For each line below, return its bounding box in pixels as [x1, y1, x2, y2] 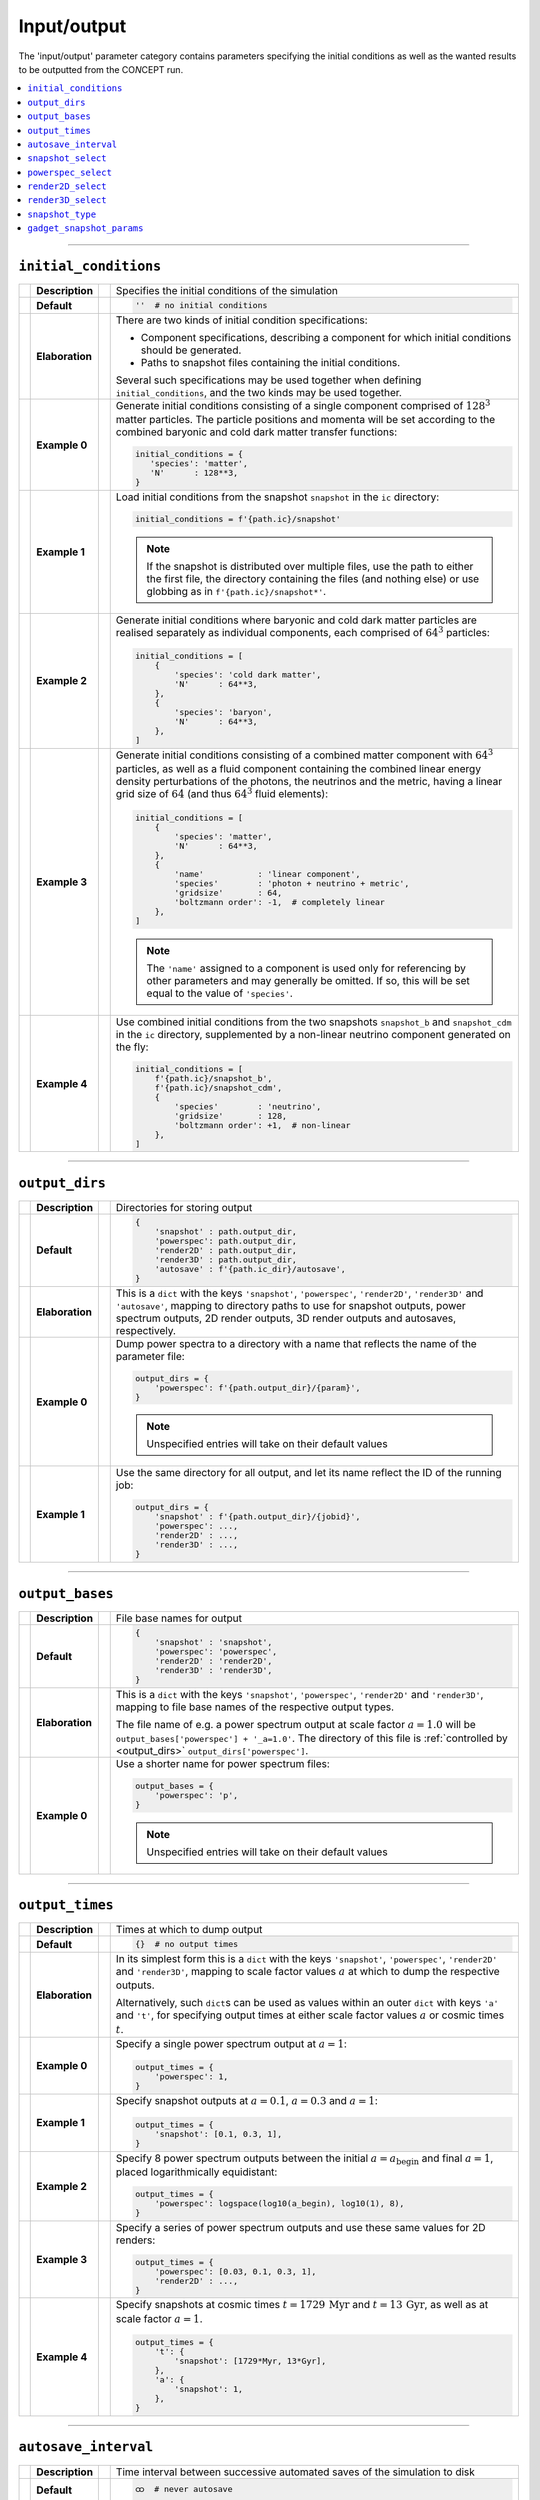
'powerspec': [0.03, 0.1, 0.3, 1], [154, 2266, 317, 2277]
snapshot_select [27, 153, 107, 164]
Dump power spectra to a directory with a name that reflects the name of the [115, 1336, 477, 1350]
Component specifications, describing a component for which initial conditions [140, 330, 512, 344]
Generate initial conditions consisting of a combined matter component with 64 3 [115, 746, 494, 762]
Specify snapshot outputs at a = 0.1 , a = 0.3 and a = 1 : [115, 2094, 379, 2108]
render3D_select [27, 195, 107, 206]
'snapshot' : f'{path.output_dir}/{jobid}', [154, 1511, 361, 1522]
